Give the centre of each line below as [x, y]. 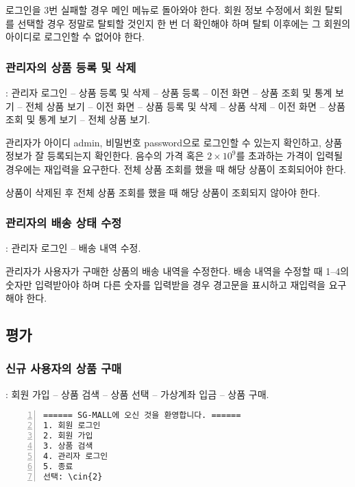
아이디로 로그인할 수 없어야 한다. [75, 37]
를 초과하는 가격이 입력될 [290, 156]
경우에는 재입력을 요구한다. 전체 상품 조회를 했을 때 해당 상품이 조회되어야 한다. [176, 169]
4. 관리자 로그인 [76, 456]
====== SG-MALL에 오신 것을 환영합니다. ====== [142, 416]
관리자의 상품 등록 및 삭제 [71, 67]
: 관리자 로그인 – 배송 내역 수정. [73, 248]
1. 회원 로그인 [72, 426]
